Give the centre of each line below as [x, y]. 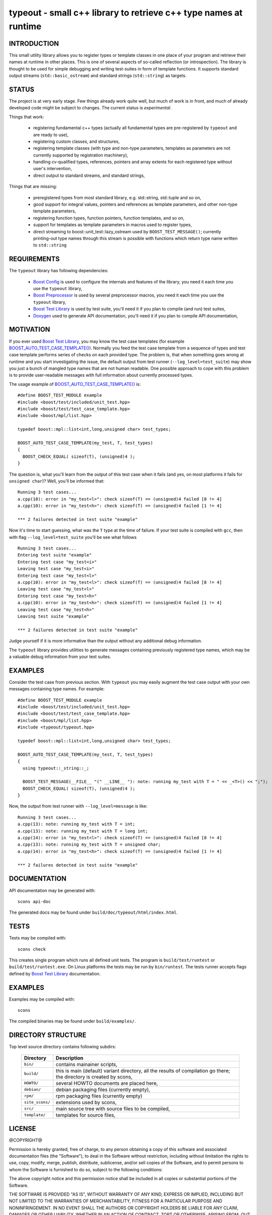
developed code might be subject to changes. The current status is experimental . [90, 108]
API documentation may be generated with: [52, 890]
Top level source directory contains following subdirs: [63, 1047]
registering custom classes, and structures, [76, 141]
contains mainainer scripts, [87, 1064]
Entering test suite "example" [55, 555]
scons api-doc [34, 901]
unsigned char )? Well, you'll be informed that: [57, 481]
